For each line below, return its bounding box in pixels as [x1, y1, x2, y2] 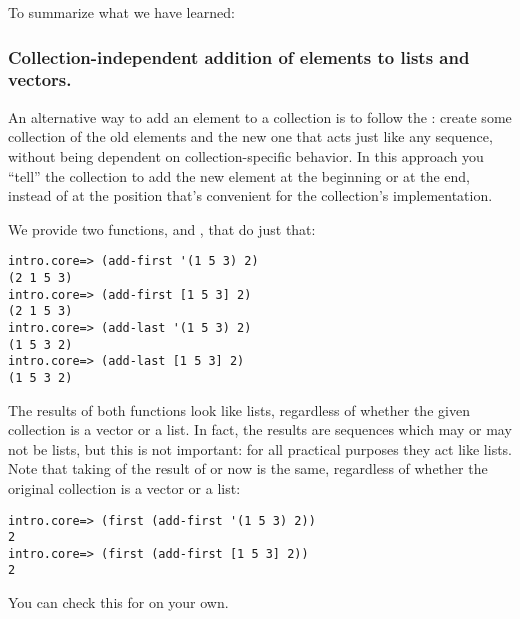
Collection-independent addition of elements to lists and [8, 44, 470, 69]
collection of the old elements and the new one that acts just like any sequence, [8, 126, 493, 147]
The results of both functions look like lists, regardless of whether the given [8, 399, 470, 420]
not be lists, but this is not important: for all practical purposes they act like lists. [8, 438, 513, 459]
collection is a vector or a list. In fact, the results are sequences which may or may [8, 419, 512, 440]
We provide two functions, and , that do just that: [8, 218, 316, 239]
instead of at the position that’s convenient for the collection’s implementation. [8, 185, 493, 206]
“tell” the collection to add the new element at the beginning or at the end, [8, 165, 471, 186]
